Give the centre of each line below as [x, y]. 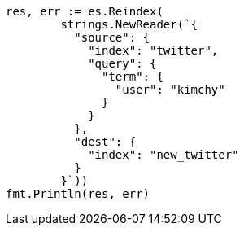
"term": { [133, 77]
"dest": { [105, 142]
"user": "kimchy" [170, 90]
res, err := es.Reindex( [85, 11]
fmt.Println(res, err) [78, 194]
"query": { [122, 63]
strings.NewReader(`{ [129, 24]
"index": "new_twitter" [163, 155]
